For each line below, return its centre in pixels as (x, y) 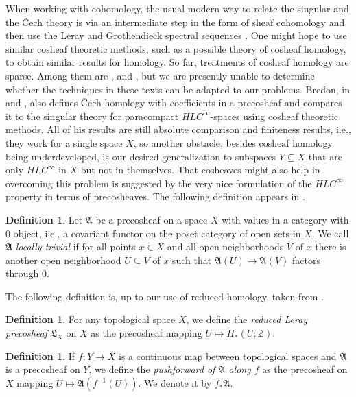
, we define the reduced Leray (247, 319)
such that (192, 260)
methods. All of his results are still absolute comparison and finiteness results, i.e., (178, 129)
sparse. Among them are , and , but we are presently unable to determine (160, 75)
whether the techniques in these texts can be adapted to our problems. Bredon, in (178, 89)
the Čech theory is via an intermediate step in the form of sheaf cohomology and (175, 22)
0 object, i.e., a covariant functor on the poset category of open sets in (153, 233)
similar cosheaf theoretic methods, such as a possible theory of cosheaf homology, (176, 48)
